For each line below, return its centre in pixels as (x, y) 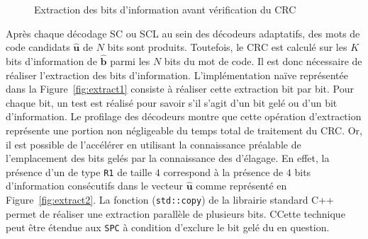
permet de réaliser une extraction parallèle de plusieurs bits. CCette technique (175, 213)
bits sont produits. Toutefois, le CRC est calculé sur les (227, 47)
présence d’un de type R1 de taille (79, 171)
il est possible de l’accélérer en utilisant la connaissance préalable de (154, 144)
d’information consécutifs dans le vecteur (94, 186)
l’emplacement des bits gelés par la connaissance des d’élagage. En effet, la (168, 158)
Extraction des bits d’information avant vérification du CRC (165, 9)
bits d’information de (51, 61)
